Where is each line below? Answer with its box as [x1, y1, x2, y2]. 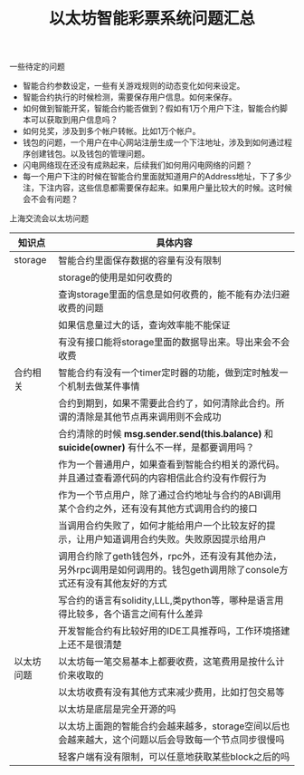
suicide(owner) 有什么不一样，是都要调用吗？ [58, 441, 255, 454]
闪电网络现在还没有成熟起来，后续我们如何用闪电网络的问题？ [22, 160, 253, 170]
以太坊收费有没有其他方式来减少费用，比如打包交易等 [58, 686, 285, 699]
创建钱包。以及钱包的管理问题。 [30, 149, 150, 160]
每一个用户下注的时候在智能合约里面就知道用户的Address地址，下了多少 [22, 171, 292, 182]
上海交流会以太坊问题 [9, 213, 89, 224]
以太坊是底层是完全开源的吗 [58, 703, 176, 716]
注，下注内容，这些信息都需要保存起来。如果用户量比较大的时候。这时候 [22, 182, 292, 193]
